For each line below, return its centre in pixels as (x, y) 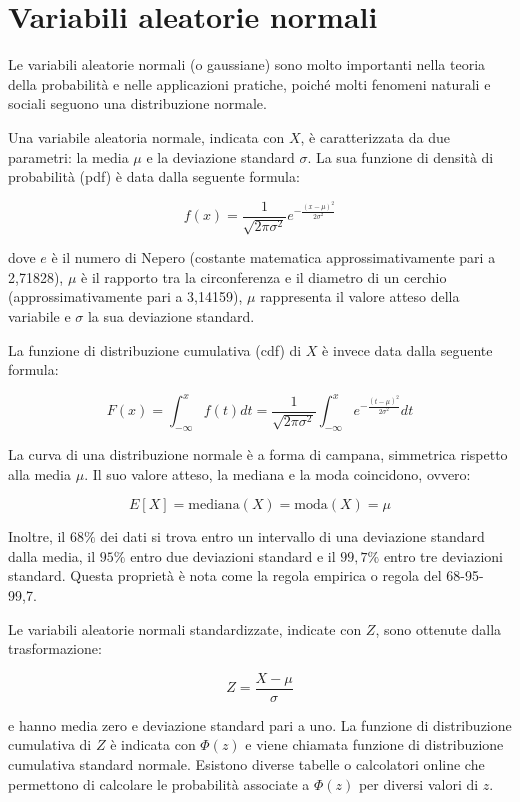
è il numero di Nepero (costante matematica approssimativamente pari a (273, 257)
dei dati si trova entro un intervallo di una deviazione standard (292, 536)
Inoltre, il (37, 536)
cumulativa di (50, 744)
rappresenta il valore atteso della (360, 296)
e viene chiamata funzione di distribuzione (374, 744)
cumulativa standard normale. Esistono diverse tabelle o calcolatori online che (246, 764)
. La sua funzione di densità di (400, 156)
